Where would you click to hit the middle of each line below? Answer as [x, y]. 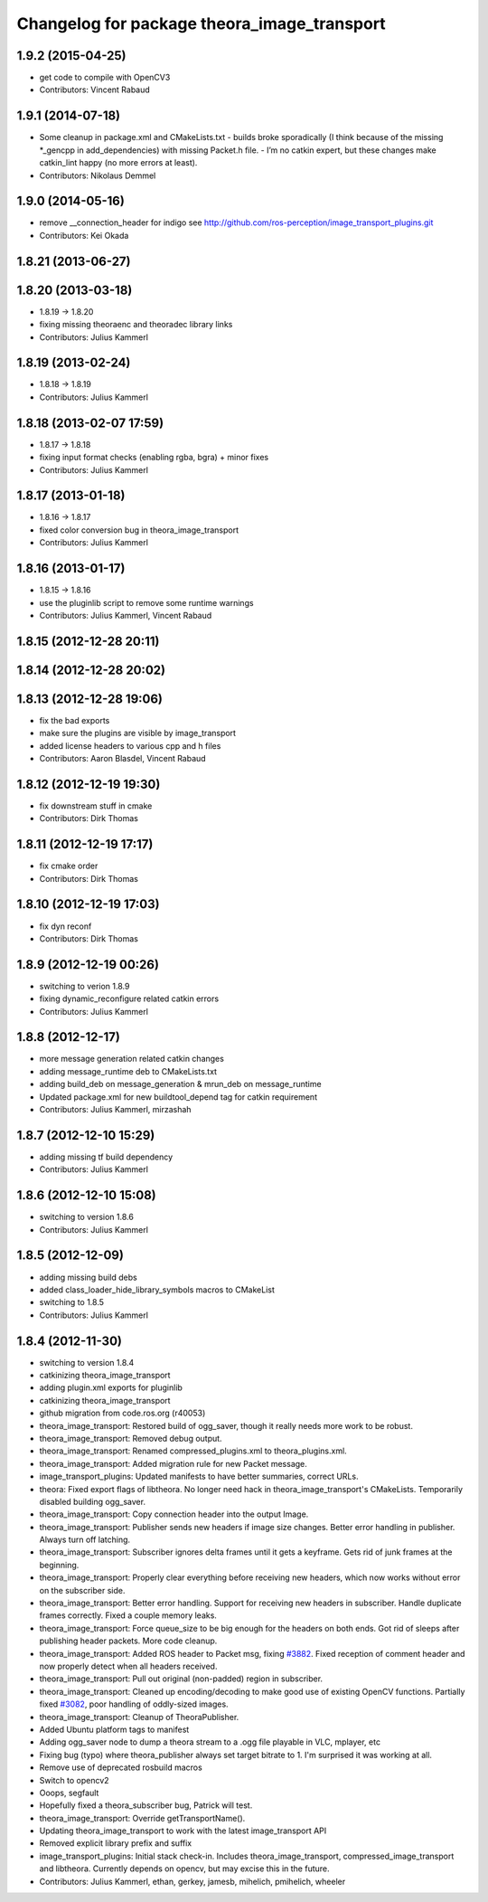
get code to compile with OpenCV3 [105, 78]
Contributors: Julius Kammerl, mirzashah [115, 1110]
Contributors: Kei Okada [84, 235]
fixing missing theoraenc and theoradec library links [136, 325]
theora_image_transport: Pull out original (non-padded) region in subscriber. [181, 1679]
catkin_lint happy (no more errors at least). [118, 163]
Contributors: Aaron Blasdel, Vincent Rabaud [123, 758]
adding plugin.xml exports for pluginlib [111, 1387]
